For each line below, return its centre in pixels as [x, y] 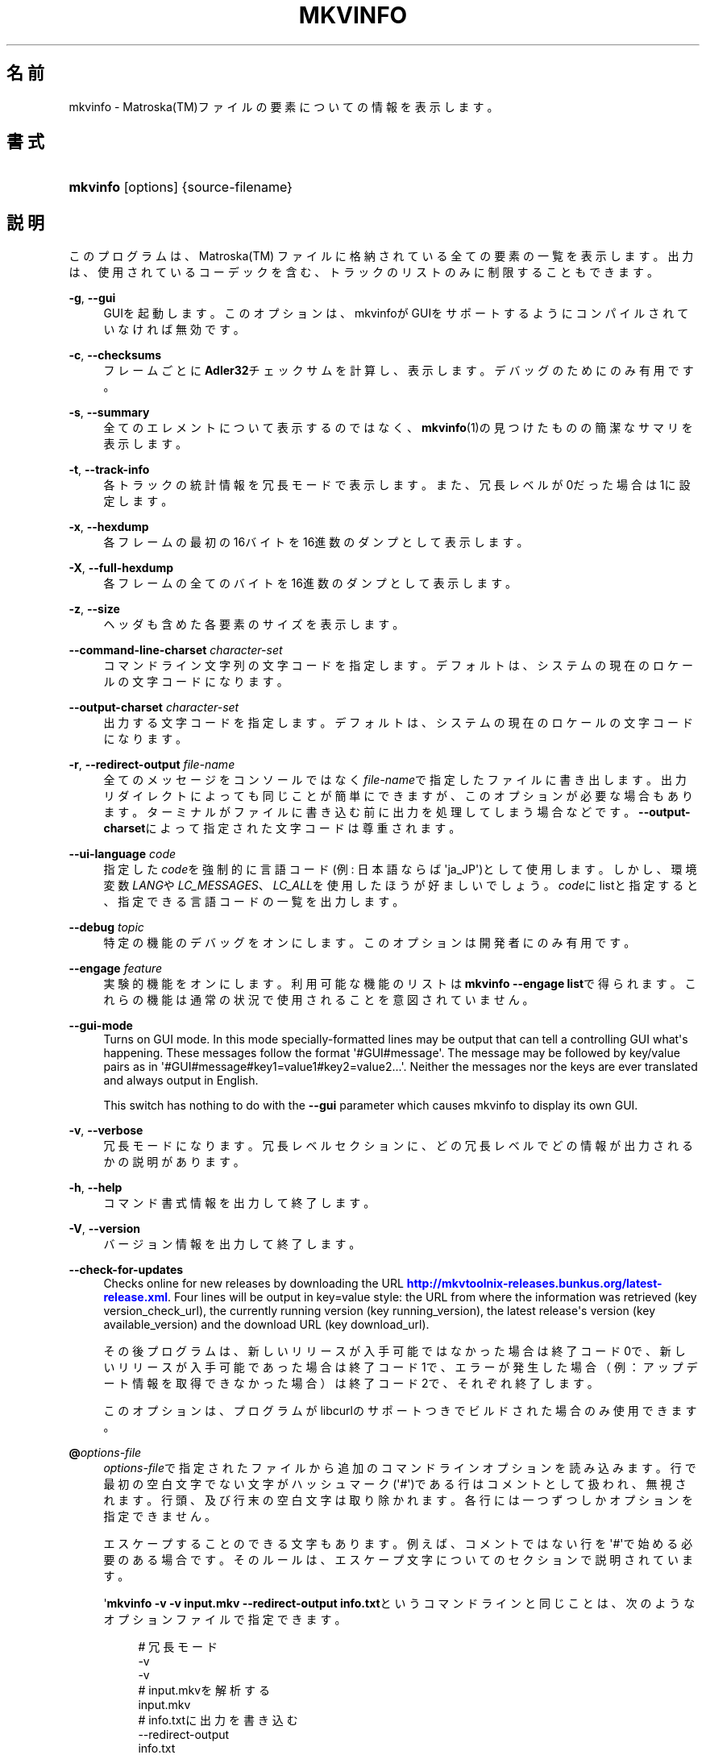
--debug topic [106, 927]
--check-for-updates [126, 1270]
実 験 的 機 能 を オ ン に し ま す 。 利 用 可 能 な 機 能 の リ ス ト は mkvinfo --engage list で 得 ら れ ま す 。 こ [400, 984]
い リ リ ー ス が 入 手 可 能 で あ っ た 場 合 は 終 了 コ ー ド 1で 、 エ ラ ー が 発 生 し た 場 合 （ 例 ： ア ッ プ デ [401, 1367]
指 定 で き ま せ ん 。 [160, 1516]
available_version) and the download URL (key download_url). [266, 1325]
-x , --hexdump [109, 527]
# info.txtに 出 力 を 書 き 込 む [218, 1720]
